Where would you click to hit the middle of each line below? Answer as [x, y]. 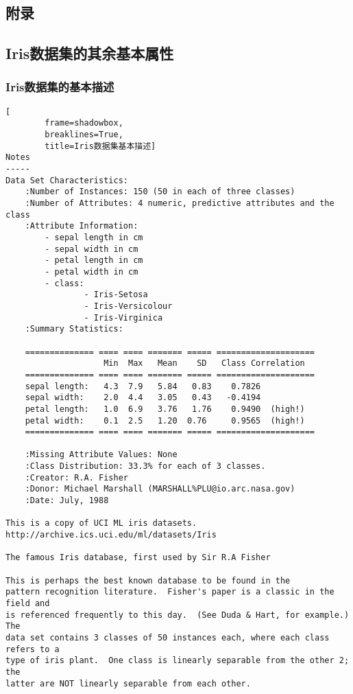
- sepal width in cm [92, 249]
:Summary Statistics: [74, 329]
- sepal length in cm [94, 238]
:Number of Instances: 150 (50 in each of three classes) [160, 192]
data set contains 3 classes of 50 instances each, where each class [168, 637]
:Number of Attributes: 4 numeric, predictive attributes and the [180, 204]
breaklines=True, [84, 135]
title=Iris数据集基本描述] [100, 146]
